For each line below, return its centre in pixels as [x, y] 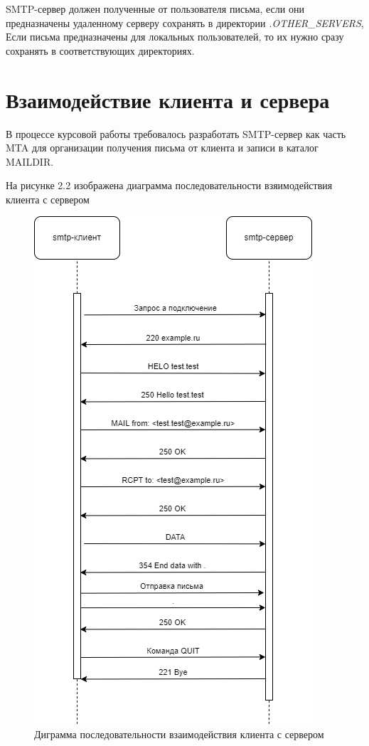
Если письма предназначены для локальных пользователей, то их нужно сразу [175, 37]
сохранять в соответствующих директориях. [100, 50]
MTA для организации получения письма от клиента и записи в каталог [162, 148]
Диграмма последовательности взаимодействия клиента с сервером [179, 734]
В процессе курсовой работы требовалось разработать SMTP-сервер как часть [176, 133]
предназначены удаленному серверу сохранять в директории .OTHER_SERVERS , [185, 22]
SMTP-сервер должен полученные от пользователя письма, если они [155, 9]
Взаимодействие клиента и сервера [168, 99]
